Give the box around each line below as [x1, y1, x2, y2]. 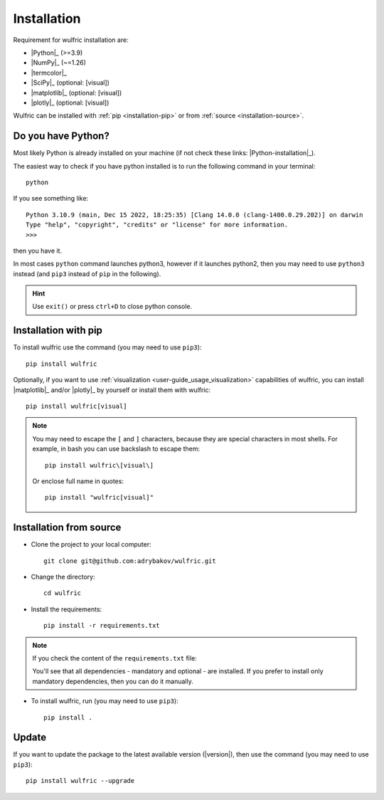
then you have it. [13, 246, 63, 255]
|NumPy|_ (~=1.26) [31, 58, 87, 67]
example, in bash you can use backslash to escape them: [32, 445, 201, 453]
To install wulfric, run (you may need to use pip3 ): [31, 697, 178, 705]
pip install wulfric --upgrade [26, 777, 135, 785]
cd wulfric [43, 589, 82, 597]
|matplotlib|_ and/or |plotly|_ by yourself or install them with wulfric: [13, 385, 211, 394]
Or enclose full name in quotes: [32, 477, 124, 485]
